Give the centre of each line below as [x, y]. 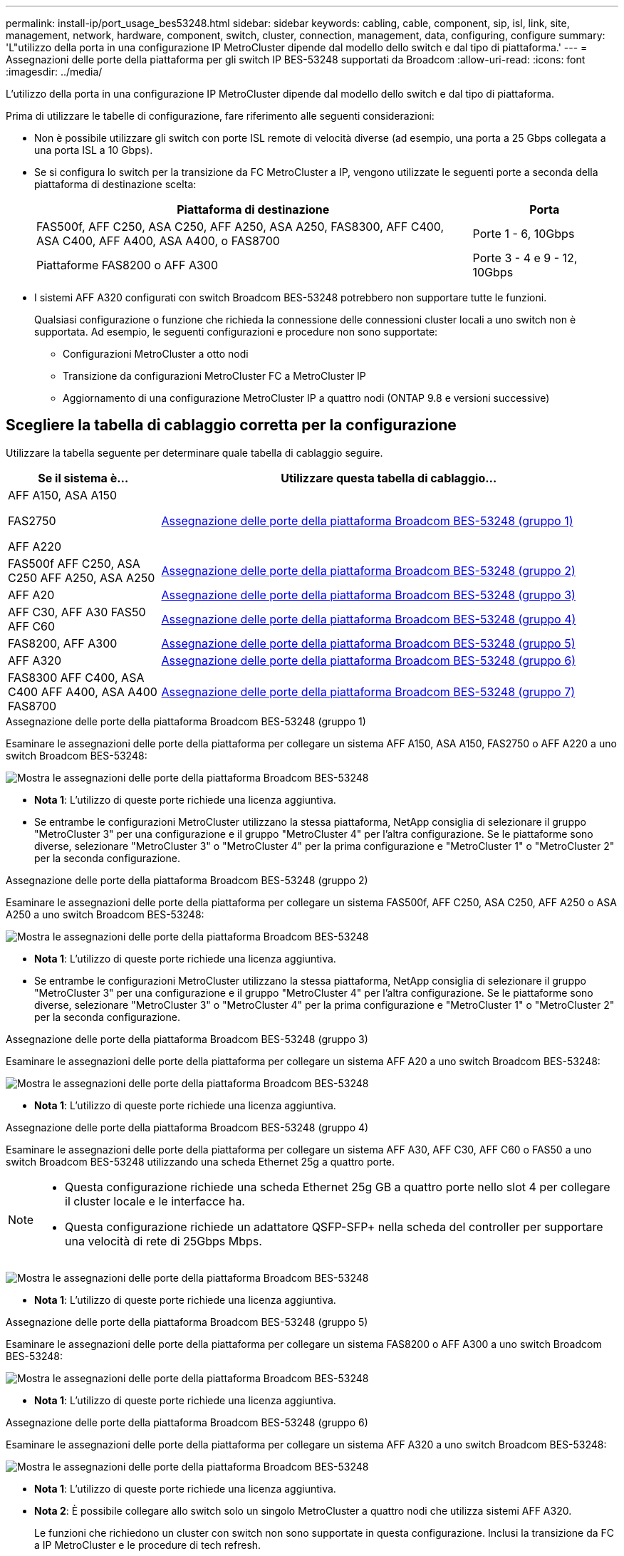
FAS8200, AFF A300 [63, 643]
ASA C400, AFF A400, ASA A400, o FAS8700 [158, 241]
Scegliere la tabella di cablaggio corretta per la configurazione [231, 425]
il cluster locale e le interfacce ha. [155, 1201]
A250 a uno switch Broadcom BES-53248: [105, 914]
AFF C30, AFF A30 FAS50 [77, 612]
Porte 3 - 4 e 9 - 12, [525, 258]
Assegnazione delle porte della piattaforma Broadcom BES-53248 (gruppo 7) [368, 691]
